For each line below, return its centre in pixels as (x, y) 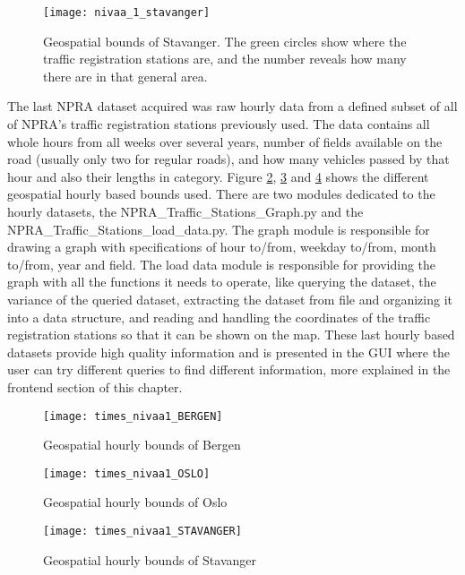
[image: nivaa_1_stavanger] (127, 13)
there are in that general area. (125, 76)
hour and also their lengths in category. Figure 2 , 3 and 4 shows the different (218, 176)
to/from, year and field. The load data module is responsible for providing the (222, 264)
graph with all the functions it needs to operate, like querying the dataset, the (222, 282)
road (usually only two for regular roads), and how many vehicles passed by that (228, 159)
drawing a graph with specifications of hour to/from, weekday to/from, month (222, 247)
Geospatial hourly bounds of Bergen (142, 445)
